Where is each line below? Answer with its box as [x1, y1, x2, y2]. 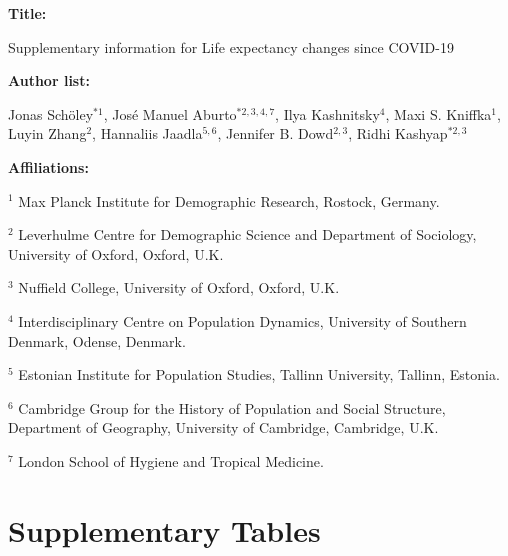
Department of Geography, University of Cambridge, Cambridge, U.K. [8, 417, 439, 438]
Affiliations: [8, 156, 89, 177]
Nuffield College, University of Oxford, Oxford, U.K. [18, 277, 340, 298]
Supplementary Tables [8, 509, 321, 550]
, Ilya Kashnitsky [275, 103, 380, 124]
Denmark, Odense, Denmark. [8, 330, 186, 351]
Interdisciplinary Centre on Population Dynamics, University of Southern [18, 310, 467, 331]
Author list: [8, 70, 90, 91]
